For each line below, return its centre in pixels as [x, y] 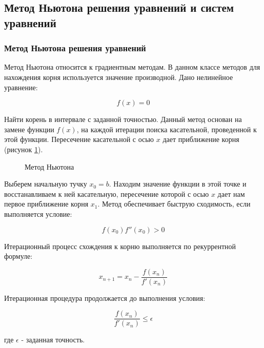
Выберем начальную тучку [46, 184]
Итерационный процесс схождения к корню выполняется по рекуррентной [120, 246]
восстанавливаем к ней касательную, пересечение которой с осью [107, 193]
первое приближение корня [46, 204]
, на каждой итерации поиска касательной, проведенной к [167, 129]
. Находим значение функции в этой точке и [178, 184]
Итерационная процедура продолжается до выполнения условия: [105, 298]
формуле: [18, 256]
